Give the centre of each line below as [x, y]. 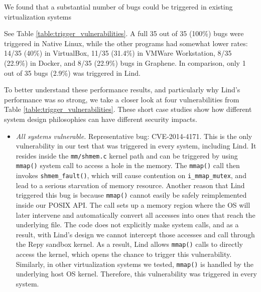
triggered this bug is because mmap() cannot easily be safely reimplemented [131, 195]
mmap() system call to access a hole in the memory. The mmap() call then [128, 165]
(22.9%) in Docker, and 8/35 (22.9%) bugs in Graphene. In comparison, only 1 [125, 62]
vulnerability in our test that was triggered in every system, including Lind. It [136, 146]
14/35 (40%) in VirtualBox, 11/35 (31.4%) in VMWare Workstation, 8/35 [118, 53]
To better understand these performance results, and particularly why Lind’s [122, 90]
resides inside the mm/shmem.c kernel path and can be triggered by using [127, 155]
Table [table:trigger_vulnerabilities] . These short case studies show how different [128, 109]
